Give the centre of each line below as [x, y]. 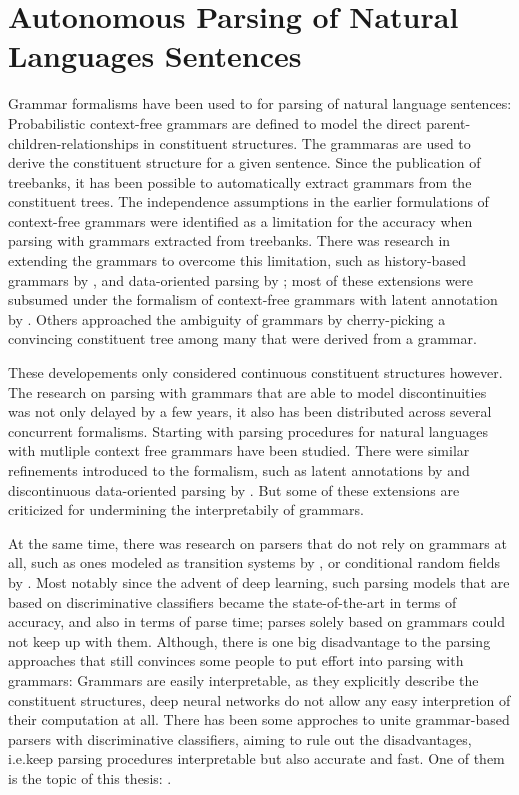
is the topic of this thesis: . [90, 777]
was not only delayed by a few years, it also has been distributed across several [250, 411]
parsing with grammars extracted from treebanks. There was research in [229, 240]
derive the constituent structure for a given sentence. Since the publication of [244, 162]
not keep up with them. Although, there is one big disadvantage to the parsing [249, 640]
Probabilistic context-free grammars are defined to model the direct [215, 122]
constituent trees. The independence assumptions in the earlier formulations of [248, 201]
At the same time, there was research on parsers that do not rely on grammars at [257, 542]
